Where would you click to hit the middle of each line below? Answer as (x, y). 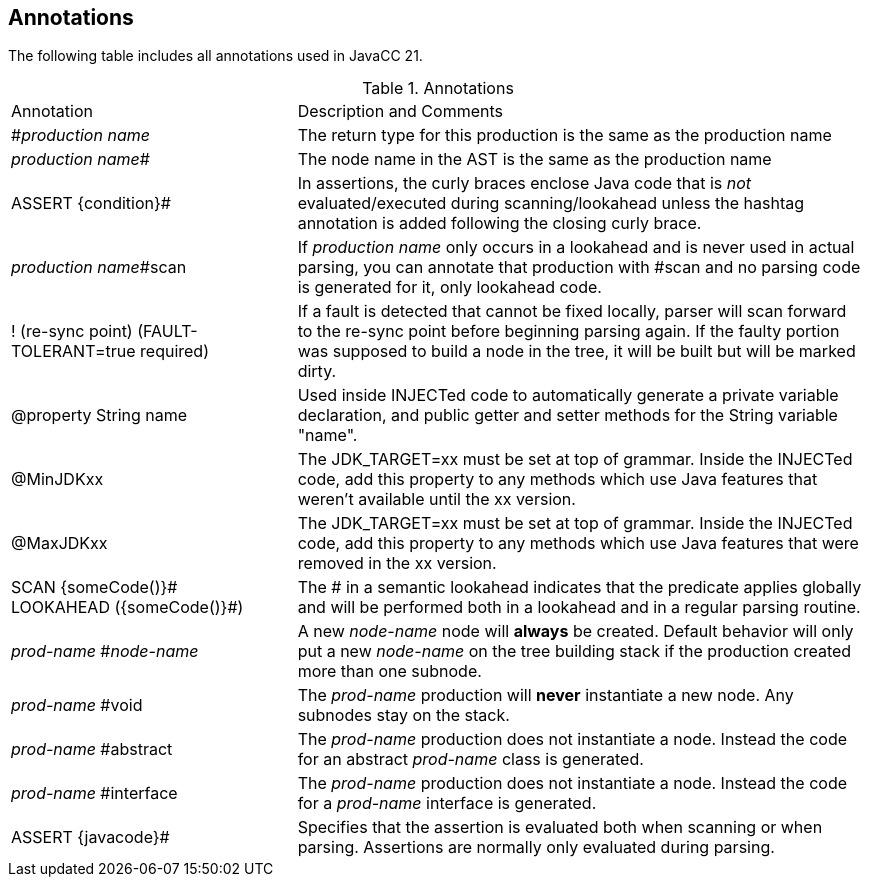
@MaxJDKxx (59, 543)
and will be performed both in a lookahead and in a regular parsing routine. (579, 607)
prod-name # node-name (105, 651)
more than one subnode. (389, 671)
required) (174, 351)
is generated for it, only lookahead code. (449, 287)
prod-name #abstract (92, 749)
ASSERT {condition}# (91, 203)
